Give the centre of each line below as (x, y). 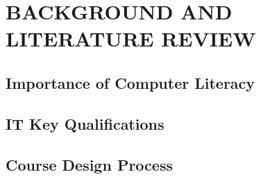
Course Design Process (89, 164)
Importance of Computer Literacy (130, 82)
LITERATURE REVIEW (131, 39)
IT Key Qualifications (85, 123)
